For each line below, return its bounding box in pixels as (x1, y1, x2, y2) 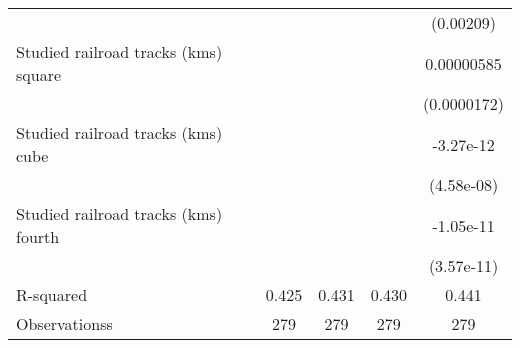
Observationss (16, 312, 113, 335)
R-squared (16, 283, 88, 306)
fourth (16, 225, 60, 248)
